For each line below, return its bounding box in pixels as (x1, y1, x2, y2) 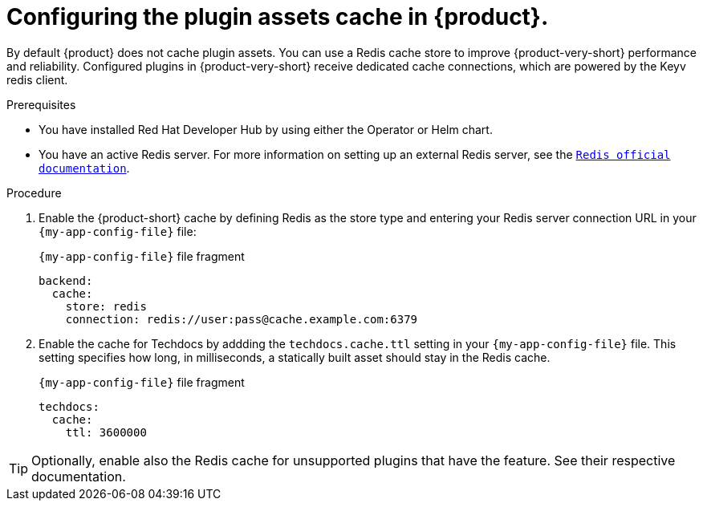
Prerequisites (6, 97, 76, 112)
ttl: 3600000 (65, 425, 147, 439)
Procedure (6, 185, 62, 200)
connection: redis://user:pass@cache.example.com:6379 (65, 312, 418, 326)
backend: (39, 274, 93, 287)
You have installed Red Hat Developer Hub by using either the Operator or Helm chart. (39, 122, 493, 136)
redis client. (6, 72, 68, 87)
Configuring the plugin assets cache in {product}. (6, 3, 549, 30)
